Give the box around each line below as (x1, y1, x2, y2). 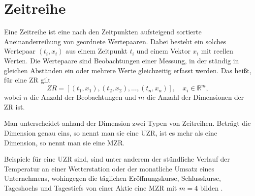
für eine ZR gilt (4, 75, 51, 85)
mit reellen (201, 46, 233, 56)
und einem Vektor (136, 46, 191, 56)
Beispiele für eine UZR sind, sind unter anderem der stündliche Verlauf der (4, 154, 230, 164)
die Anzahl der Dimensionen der (147, 92, 244, 102)
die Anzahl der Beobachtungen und (30, 92, 136, 102)
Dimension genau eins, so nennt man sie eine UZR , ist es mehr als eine (4, 127, 217, 138)
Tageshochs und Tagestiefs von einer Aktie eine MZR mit (4, 182, 177, 193)
